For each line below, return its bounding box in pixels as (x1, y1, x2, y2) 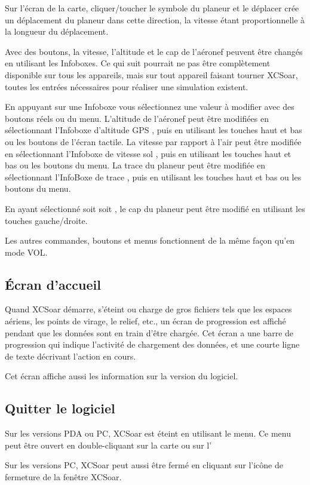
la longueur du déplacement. (5, 25, 109, 38)
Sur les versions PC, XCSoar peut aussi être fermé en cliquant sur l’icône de (5, 459, 283, 471)
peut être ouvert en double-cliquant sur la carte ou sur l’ (5, 438, 212, 451)
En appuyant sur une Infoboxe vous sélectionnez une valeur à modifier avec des (5, 100, 294, 113)
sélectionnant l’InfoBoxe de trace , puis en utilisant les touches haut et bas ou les (5, 170, 302, 183)
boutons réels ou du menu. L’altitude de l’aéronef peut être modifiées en (5, 112, 269, 124)
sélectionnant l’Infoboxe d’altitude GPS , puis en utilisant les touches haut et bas (5, 124, 302, 136)
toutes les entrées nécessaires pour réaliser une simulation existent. (5, 80, 248, 93)
